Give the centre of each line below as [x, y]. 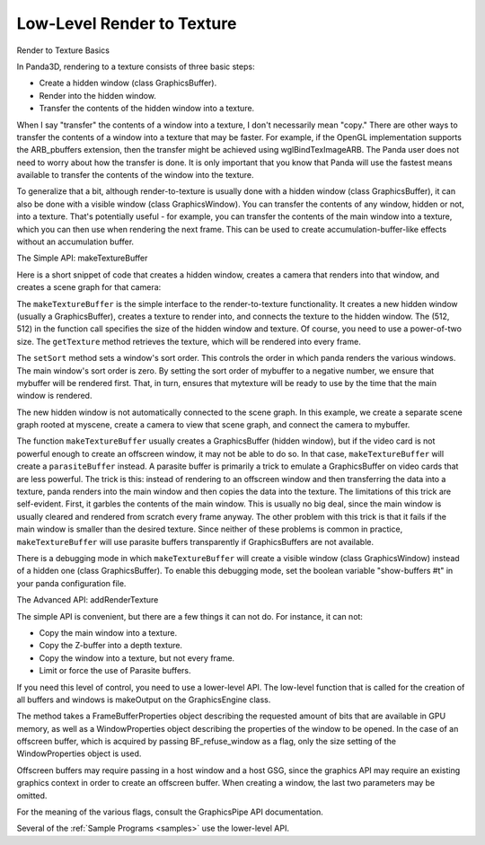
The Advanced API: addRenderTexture [88, 600]
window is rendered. [54, 396]
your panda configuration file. [71, 583]
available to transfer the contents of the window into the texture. [135, 175]
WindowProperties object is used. [79, 753]
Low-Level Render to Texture [127, 23]
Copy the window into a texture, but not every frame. [137, 658]
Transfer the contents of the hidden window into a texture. [147, 109]
